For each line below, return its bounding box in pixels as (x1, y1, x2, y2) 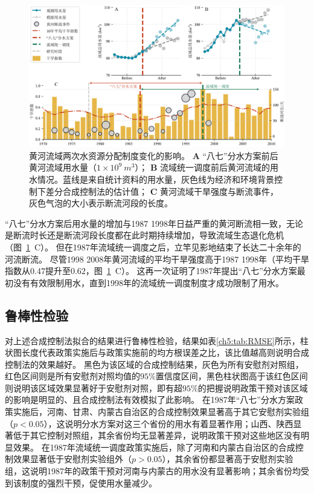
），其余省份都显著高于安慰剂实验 (162, 452, 293, 465)
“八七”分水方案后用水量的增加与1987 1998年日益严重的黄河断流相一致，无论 (5, 217, 303, 229)
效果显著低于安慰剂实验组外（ (13, 452, 132, 465)
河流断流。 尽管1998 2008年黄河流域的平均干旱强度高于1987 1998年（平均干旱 (5, 252, 309, 265)
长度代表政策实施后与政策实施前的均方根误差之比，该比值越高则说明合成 (21, 346, 309, 359)
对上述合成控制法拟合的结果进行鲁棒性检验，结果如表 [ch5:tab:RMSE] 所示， (5, 334, 300, 347)
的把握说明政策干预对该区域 (197, 381, 308, 394)
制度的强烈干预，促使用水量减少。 (21, 476, 157, 489)
